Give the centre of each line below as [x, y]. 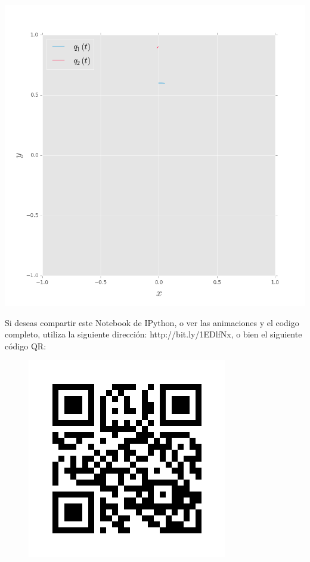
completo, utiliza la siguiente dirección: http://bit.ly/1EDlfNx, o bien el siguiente [154, 334]
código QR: [26, 346]
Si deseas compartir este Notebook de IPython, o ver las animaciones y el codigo [152, 322]
